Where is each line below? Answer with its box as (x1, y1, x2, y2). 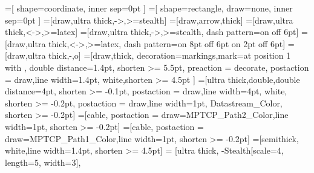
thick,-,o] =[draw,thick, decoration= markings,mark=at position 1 (48, 49, 291, 62)
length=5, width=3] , (5, 155, 81, 168)
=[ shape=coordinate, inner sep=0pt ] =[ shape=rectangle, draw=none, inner (5, 2, 293, 14)
